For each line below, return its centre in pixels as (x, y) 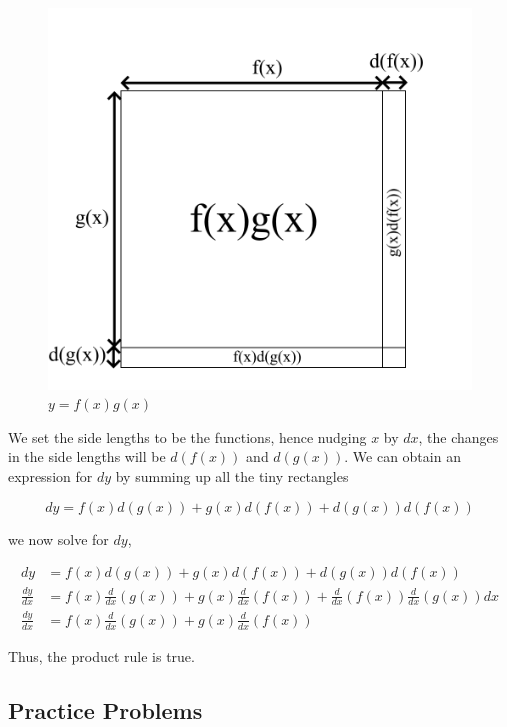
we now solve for (58, 538)
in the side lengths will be (87, 456)
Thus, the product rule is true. (101, 655)
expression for (50, 475)
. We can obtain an (402, 456)
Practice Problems (105, 709)
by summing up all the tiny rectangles (232, 475)
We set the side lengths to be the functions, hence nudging (187, 436)
